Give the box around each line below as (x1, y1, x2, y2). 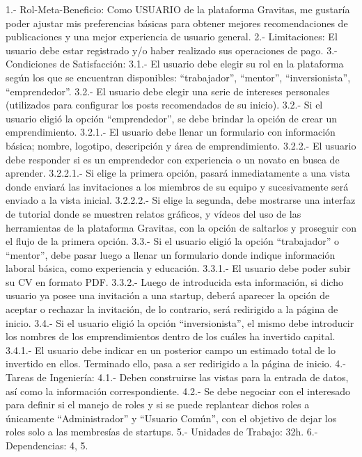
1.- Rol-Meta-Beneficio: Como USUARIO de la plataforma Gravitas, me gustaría (6, 2, 350, 16)
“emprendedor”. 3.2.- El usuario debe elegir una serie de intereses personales (6, 83, 330, 98)
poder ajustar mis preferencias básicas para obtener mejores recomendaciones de (6, 15, 348, 30)
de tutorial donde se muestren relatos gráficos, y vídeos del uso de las (6, 206, 301, 221)
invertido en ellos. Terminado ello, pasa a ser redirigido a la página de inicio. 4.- (6, 356, 346, 371)
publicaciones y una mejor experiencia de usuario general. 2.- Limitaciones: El (6, 29, 338, 44)
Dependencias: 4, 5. (6, 438, 88, 452)
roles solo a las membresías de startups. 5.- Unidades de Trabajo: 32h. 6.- (6, 424, 318, 439)
